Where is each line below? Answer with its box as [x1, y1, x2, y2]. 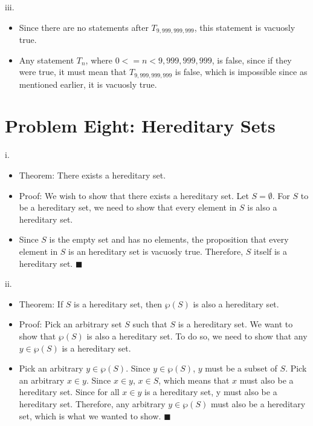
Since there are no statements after [19, 21, 149, 33]
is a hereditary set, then [74, 297, 163, 310]
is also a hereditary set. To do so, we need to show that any [86, 329, 308, 342]
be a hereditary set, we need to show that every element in [19, 201, 237, 214]
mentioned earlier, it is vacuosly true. [19, 77, 157, 90]
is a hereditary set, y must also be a [144, 385, 277, 398]
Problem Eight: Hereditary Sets [5, 113, 276, 138]
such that [132, 318, 167, 330]
